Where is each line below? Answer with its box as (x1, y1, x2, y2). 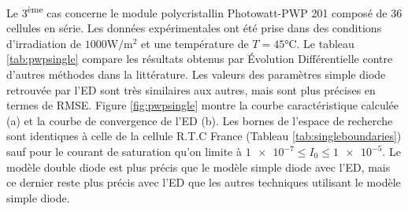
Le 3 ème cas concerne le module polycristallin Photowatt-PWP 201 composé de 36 (6, 2, 402, 20)
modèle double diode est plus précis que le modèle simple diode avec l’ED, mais (6, 158, 391, 175)
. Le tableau (296, 35, 354, 51)
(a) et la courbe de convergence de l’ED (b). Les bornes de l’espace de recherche (6, 112, 393, 128)
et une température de (141, 35, 249, 51)
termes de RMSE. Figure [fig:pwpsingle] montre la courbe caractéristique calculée (6, 97, 399, 113)
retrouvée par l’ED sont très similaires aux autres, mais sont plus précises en (6, 81, 376, 98)
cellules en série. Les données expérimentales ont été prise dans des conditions (6, 20, 382, 36)
